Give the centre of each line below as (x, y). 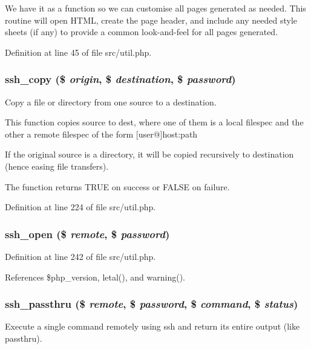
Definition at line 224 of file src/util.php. (80, 207)
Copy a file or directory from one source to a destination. (111, 101)
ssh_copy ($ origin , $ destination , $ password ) (120, 79)
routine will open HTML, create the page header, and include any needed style (151, 20)
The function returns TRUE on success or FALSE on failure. (117, 186)
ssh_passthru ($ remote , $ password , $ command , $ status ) (152, 304)
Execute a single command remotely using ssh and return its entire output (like (152, 326)
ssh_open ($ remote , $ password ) (87, 234)
